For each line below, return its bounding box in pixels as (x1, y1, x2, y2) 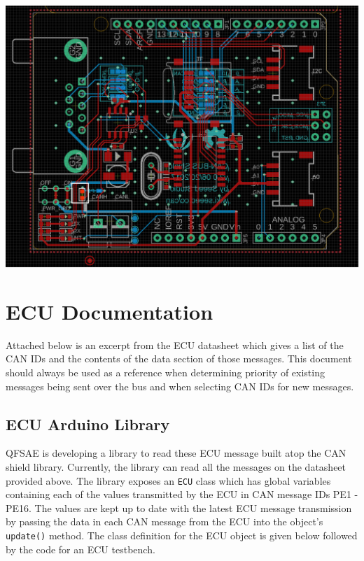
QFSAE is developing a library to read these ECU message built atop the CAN (6, 446, 346, 460)
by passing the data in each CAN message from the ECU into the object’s (6, 514, 323, 529)
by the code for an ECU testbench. (6, 541, 155, 556)
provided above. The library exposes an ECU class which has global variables (6, 473, 331, 488)
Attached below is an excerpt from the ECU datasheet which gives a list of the (6, 337, 344, 352)
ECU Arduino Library (6, 413, 170, 434)
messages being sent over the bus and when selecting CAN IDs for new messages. (6, 378, 354, 393)
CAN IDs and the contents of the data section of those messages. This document (6, 351, 352, 366)
